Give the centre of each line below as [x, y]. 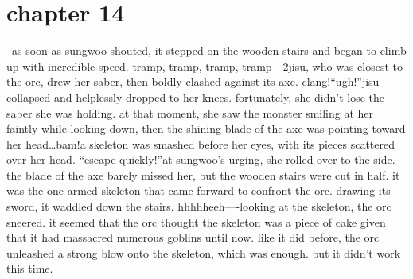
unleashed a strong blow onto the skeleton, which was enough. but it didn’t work [204, 252]
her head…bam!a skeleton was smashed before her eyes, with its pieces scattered [201, 143]
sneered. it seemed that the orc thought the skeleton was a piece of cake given [196, 221]
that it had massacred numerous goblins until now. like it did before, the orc [193, 237]
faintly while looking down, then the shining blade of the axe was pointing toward [206, 128]
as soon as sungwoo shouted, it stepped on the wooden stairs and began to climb [209, 50]
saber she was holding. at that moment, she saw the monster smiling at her [190, 112]
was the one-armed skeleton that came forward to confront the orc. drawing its [199, 190]
